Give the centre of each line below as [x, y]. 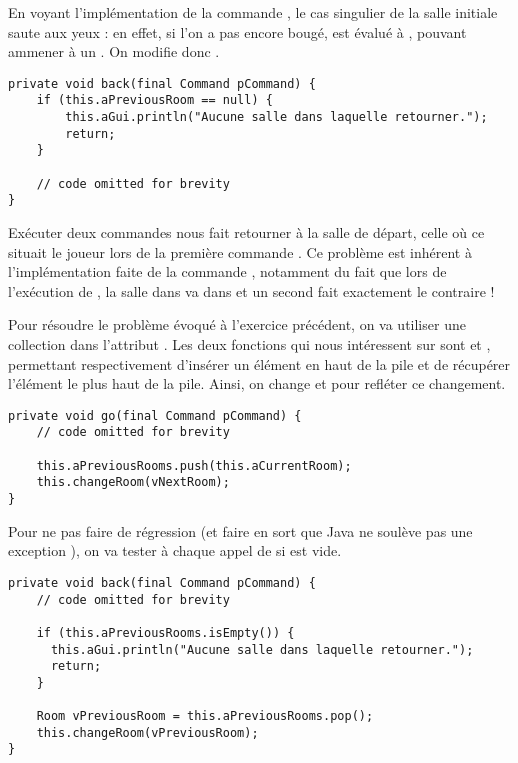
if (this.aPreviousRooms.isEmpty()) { [165, 632]
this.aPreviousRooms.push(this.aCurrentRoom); [194, 465]
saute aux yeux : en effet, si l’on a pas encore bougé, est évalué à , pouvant [237, 31]
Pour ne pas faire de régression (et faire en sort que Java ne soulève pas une [240, 530]
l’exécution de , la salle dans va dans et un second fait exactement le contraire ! [251, 290]
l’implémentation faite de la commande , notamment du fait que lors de [227, 271]
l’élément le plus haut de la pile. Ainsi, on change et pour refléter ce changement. [257, 383]
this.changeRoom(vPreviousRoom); [147, 732]
